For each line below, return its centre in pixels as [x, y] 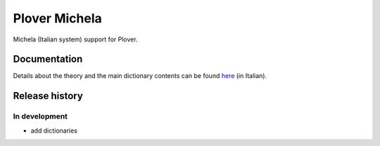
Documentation [48, 59]
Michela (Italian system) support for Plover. [75, 39]
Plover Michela [57, 18]
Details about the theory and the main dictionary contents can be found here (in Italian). [140, 76]
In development [40, 117]
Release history [48, 96]
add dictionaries [54, 131]
